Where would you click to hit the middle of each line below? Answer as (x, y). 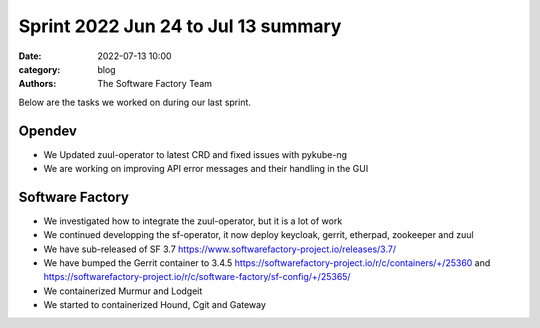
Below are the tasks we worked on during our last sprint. (135, 102)
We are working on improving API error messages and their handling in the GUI (206, 169)
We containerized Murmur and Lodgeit (123, 291)
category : (39, 69)
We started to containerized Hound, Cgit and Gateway (155, 305)
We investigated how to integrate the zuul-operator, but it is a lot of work (193, 221)
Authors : (37, 84)
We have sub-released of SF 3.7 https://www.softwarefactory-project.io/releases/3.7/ (220, 249)
